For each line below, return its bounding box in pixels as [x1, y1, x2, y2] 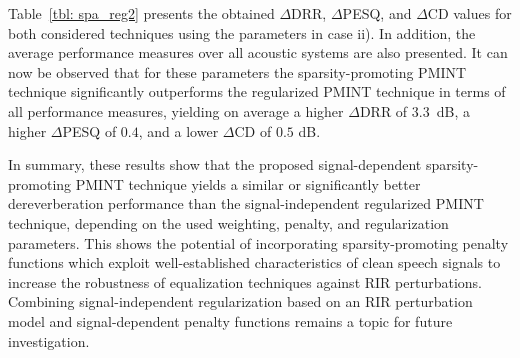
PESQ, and [342, 3, 412, 23]
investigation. [8, 330, 90, 351]
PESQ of [62, 120, 117, 141]
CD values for [427, 3, 512, 23]
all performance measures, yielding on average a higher [8, 100, 344, 121]
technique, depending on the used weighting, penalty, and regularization [8, 212, 449, 233]
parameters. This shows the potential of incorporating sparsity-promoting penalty [8, 232, 509, 253]
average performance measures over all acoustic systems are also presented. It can [8, 42, 508, 63]
